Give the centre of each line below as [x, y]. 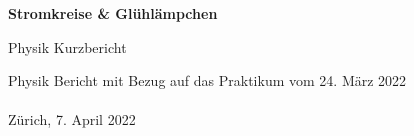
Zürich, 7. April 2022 [72, 119]
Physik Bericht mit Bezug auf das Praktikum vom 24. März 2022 [207, 80]
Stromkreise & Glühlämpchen [113, 13]
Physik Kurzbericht [67, 46]
